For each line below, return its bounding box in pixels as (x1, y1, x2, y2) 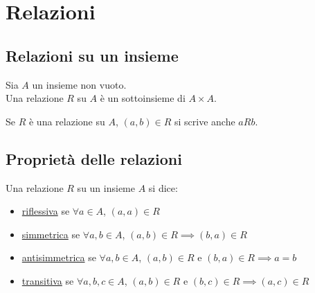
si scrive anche (174, 114, 235, 128)
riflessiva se (21, 204, 70, 218)
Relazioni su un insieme (6, 44, 179, 66)
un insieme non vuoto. (32, 77, 127, 91)
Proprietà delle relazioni (6, 148, 182, 169)
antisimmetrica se (21, 250, 96, 265)
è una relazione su (28, 114, 105, 128)
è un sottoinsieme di (100, 91, 186, 105)
